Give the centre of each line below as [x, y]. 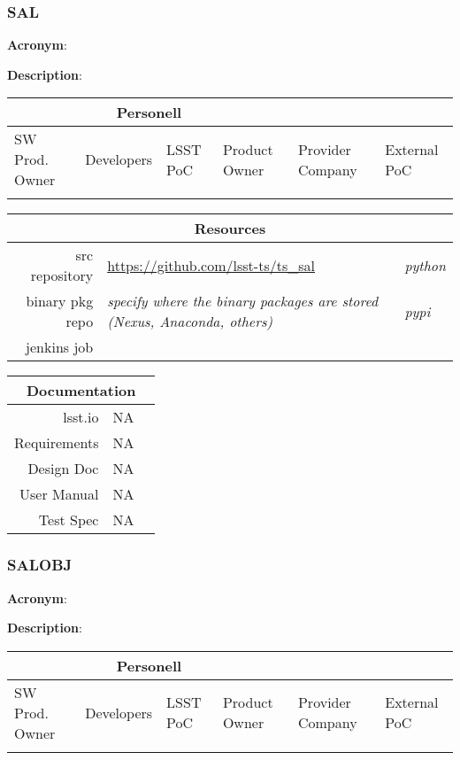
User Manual [59, 494]
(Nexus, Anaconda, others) [190, 322]
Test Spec [69, 520]
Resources [230, 229]
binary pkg [60, 301]
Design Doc [63, 469]
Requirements [57, 443]
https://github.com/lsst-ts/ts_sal [211, 265]
